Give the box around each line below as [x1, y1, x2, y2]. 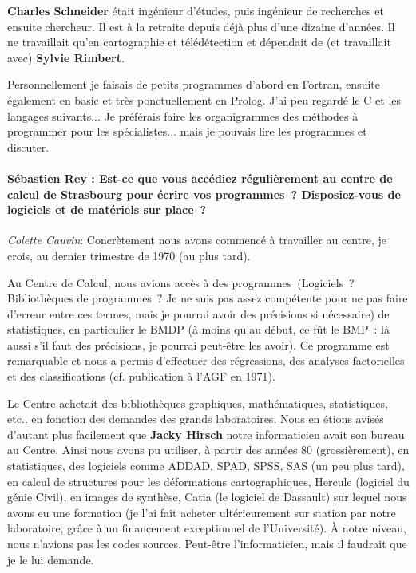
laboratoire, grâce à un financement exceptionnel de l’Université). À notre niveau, [7, 520, 407, 536]
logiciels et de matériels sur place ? [7, 201, 207, 218]
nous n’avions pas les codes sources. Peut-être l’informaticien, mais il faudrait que [7, 535, 407, 552]
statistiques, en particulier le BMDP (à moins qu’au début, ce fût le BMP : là [7, 321, 390, 338]
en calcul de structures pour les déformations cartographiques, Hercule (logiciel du [7, 472, 410, 489]
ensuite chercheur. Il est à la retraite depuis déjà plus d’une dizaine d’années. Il [7, 18, 395, 34]
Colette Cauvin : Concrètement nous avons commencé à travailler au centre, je [7, 231, 386, 248]
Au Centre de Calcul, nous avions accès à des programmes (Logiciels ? [7, 274, 355, 290]
